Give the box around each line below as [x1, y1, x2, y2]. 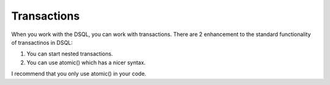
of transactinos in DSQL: [11, 39, 73, 46]
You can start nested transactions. [26, 50, 113, 57]
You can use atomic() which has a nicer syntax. [26, 59, 146, 66]
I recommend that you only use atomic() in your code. [11, 70, 147, 78]
